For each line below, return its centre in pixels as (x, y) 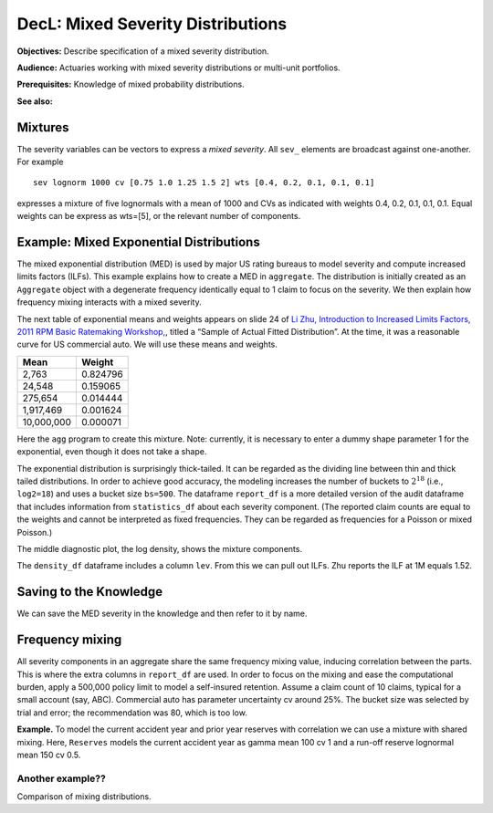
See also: (35, 101)
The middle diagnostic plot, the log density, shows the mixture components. (160, 548)
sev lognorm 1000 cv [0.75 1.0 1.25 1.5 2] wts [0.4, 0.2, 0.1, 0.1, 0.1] (204, 183)
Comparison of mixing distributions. (84, 797)
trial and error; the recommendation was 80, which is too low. (132, 713)
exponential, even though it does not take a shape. (112, 452)
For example (40, 162)
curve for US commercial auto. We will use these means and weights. (147, 344)
